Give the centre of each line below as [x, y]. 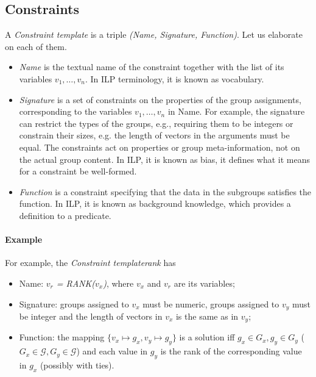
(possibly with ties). [77, 365]
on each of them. [36, 46]
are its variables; [204, 283]
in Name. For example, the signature [236, 111]
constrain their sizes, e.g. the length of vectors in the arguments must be [154, 135]
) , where [118, 283]
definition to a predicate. [65, 215]
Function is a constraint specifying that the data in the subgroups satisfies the [165, 191]
